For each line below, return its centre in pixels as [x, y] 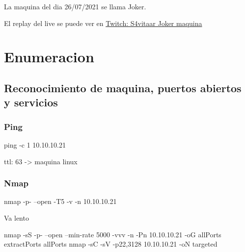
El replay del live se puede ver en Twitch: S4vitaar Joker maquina [103, 23]
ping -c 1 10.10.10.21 [35, 144]
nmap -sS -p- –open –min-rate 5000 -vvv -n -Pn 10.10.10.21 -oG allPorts [113, 234]
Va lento [16, 217]
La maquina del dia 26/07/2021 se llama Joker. [75, 6]
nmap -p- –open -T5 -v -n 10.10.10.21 [60, 201]
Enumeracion [49, 57]
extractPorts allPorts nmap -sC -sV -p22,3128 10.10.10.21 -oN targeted [111, 244]
